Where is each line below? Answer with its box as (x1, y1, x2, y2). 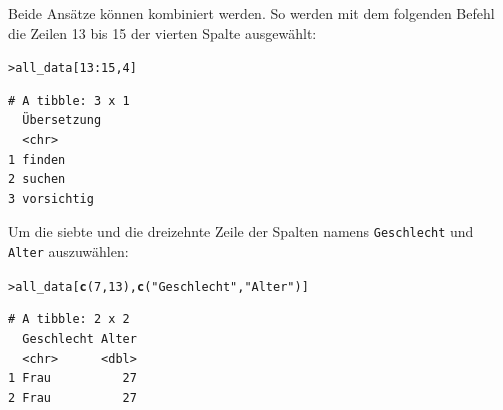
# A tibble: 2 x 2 (8, 312, 130, 327)
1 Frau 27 (8, 371, 137, 386)
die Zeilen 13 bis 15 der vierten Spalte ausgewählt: (8, 22, 317, 43)
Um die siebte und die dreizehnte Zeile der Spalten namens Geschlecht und (8, 221, 474, 242)
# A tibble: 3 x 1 (8, 93, 130, 108)
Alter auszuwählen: (8, 241, 129, 262)
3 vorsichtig (8, 191, 94, 206)
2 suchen (8, 172, 66, 187)
